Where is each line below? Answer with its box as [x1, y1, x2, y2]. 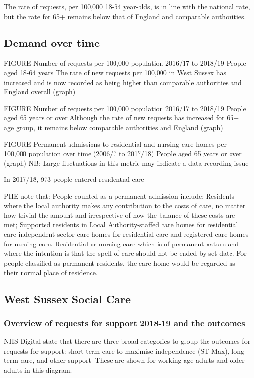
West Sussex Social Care [4, 291, 131, 306]
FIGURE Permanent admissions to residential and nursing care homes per [4, 138, 227, 149]
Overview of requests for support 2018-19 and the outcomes [4, 316, 245, 329]
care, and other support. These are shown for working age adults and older [20, 355, 245, 365]
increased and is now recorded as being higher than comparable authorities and [4, 77, 242, 87]
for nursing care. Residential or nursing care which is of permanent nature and [4, 238, 239, 248]
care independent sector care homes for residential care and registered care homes [4, 229, 249, 239]
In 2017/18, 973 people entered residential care [4, 174, 144, 184]
